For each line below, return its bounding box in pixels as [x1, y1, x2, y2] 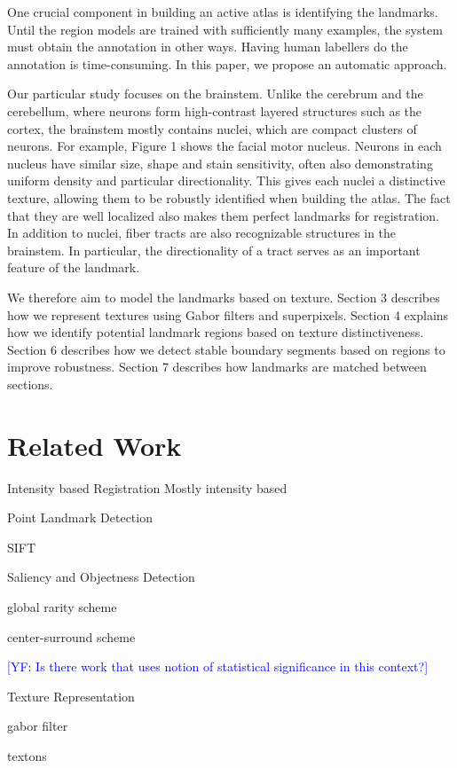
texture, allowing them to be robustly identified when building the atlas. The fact [7, 188, 451, 207]
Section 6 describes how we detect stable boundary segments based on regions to [7, 340, 445, 358]
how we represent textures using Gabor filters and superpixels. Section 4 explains [7, 305, 449, 324]
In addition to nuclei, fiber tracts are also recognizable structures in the [7, 223, 397, 242]
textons [7, 746, 47, 764]
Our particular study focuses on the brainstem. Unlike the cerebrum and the [7, 84, 423, 103]
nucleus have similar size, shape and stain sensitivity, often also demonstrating [7, 153, 433, 172]
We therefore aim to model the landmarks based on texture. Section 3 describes [7, 287, 440, 306]
